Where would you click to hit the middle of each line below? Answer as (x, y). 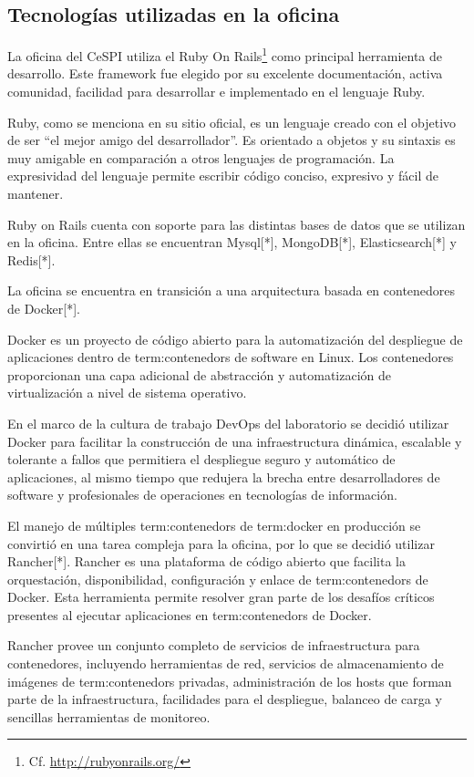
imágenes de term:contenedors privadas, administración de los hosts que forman (230, 681)
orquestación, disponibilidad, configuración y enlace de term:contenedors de (218, 579)
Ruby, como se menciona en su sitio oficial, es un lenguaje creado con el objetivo (232, 122)
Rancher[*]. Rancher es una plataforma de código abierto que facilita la (206, 561)
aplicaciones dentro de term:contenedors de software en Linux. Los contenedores (231, 357)
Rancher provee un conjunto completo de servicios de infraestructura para (214, 645)
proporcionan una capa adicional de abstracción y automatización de (200, 374)
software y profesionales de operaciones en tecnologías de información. (202, 495)
